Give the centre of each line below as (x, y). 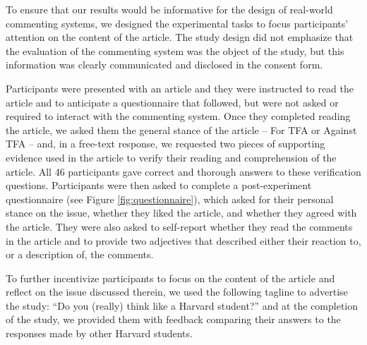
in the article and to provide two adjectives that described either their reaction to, (183, 240)
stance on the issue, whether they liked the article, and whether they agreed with (181, 213)
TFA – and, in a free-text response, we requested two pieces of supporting (166, 144)
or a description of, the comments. (80, 254)
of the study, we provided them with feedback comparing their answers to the (173, 319)
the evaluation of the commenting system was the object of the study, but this (175, 50)
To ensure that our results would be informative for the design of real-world (169, 9)
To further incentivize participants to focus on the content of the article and (170, 278)
